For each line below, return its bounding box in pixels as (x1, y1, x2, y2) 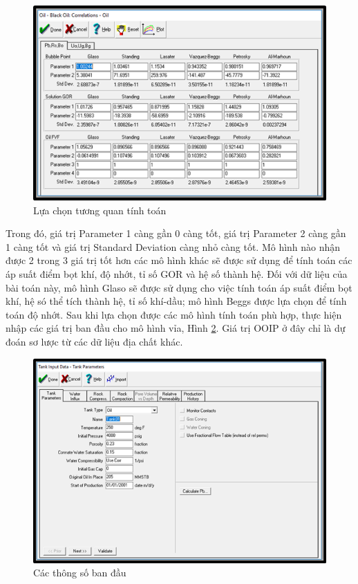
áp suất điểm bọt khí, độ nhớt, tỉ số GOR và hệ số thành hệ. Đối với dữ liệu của (6, 267, 348, 281)
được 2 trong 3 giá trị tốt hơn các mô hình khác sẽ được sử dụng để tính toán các (6, 253, 352, 267)
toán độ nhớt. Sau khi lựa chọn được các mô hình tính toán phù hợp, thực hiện (6, 307, 342, 321)
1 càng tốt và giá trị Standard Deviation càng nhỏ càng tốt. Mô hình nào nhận (6, 239, 341, 254)
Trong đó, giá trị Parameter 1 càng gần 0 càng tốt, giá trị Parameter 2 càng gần (6, 226, 346, 241)
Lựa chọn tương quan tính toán (33, 202, 167, 217)
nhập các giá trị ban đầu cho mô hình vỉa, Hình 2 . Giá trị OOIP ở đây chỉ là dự (6, 321, 346, 335)
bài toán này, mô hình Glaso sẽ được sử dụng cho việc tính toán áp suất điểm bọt (6, 280, 352, 294)
